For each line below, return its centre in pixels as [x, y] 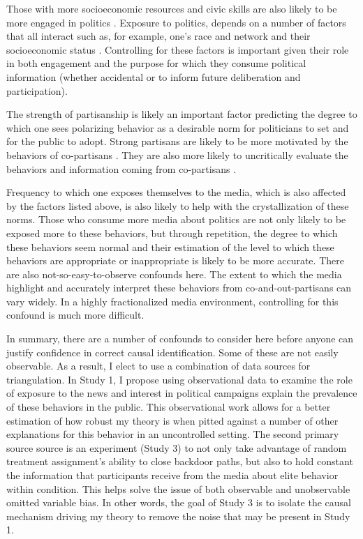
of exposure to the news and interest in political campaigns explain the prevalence [182, 393]
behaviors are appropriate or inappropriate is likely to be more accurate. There [175, 260]
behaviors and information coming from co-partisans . [121, 168]
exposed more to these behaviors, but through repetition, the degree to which [172, 233]
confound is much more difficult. [75, 315]
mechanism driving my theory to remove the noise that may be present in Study [178, 516]
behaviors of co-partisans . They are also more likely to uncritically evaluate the [177, 154]
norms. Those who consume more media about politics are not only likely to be [176, 219]
